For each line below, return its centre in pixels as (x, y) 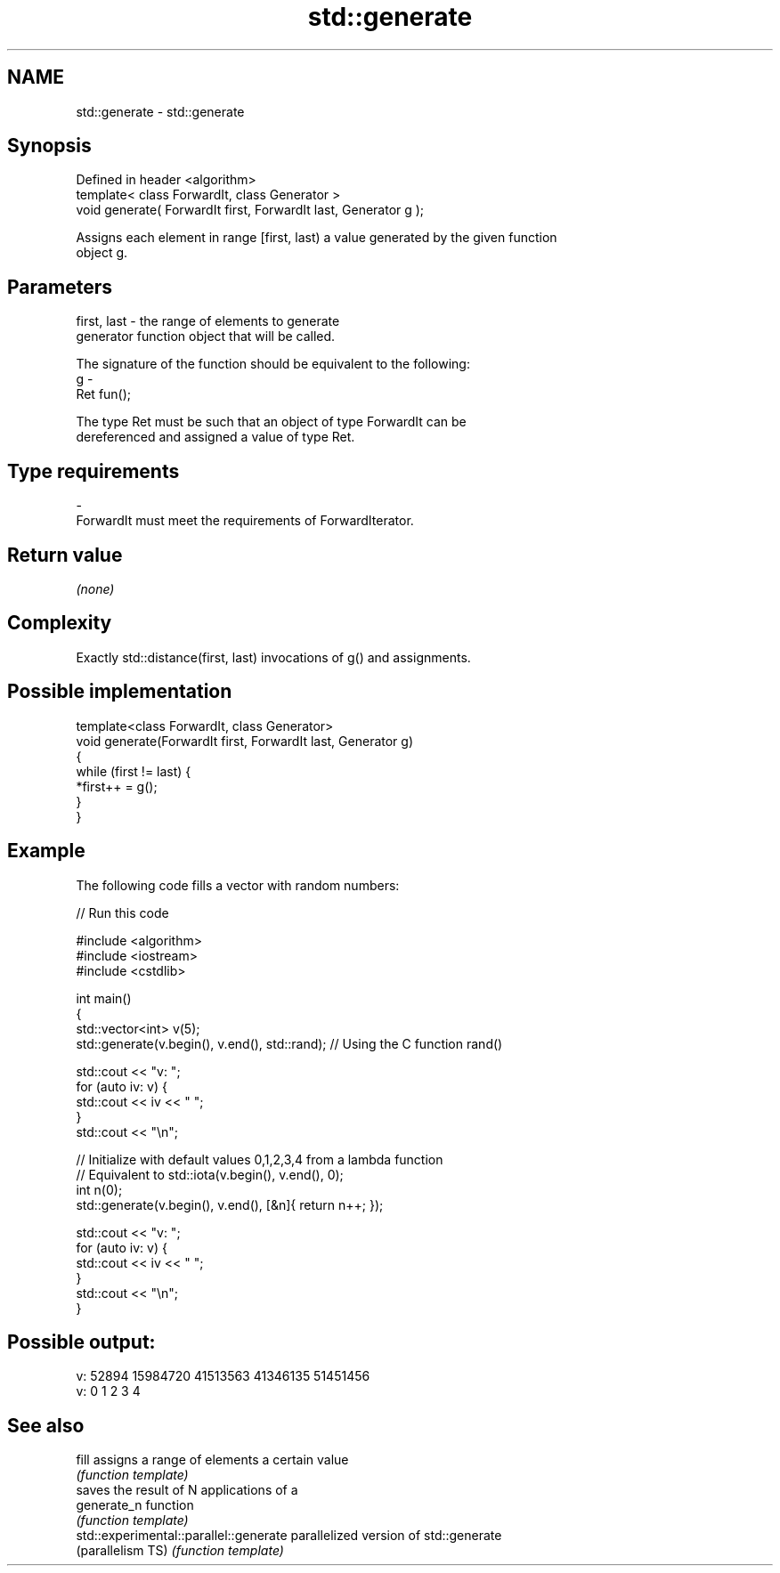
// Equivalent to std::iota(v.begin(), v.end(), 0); (210, 1174)
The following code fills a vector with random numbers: (238, 885)
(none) (95, 588)
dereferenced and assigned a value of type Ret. (215, 437)
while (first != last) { (134, 771)
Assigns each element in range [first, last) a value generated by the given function (317, 238)
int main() (104, 998)
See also (46, 1425)
